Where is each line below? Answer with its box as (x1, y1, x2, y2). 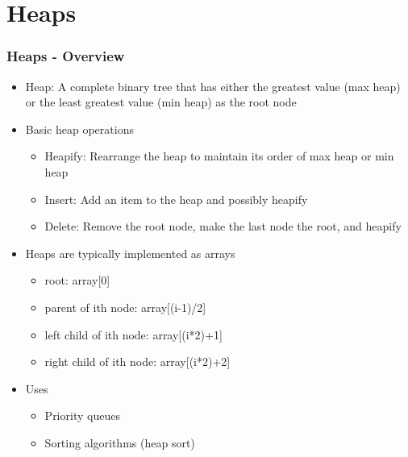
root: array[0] (44, 272, 110, 289)
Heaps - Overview (6, 46, 125, 66)
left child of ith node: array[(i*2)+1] (44, 326, 223, 343)
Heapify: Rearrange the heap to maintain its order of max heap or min (44, 147, 394, 164)
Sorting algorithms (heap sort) (44, 434, 195, 451)
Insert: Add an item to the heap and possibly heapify (44, 190, 308, 207)
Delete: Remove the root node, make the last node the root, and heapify (44, 218, 402, 235)
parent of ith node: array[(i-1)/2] (44, 298, 206, 315)
